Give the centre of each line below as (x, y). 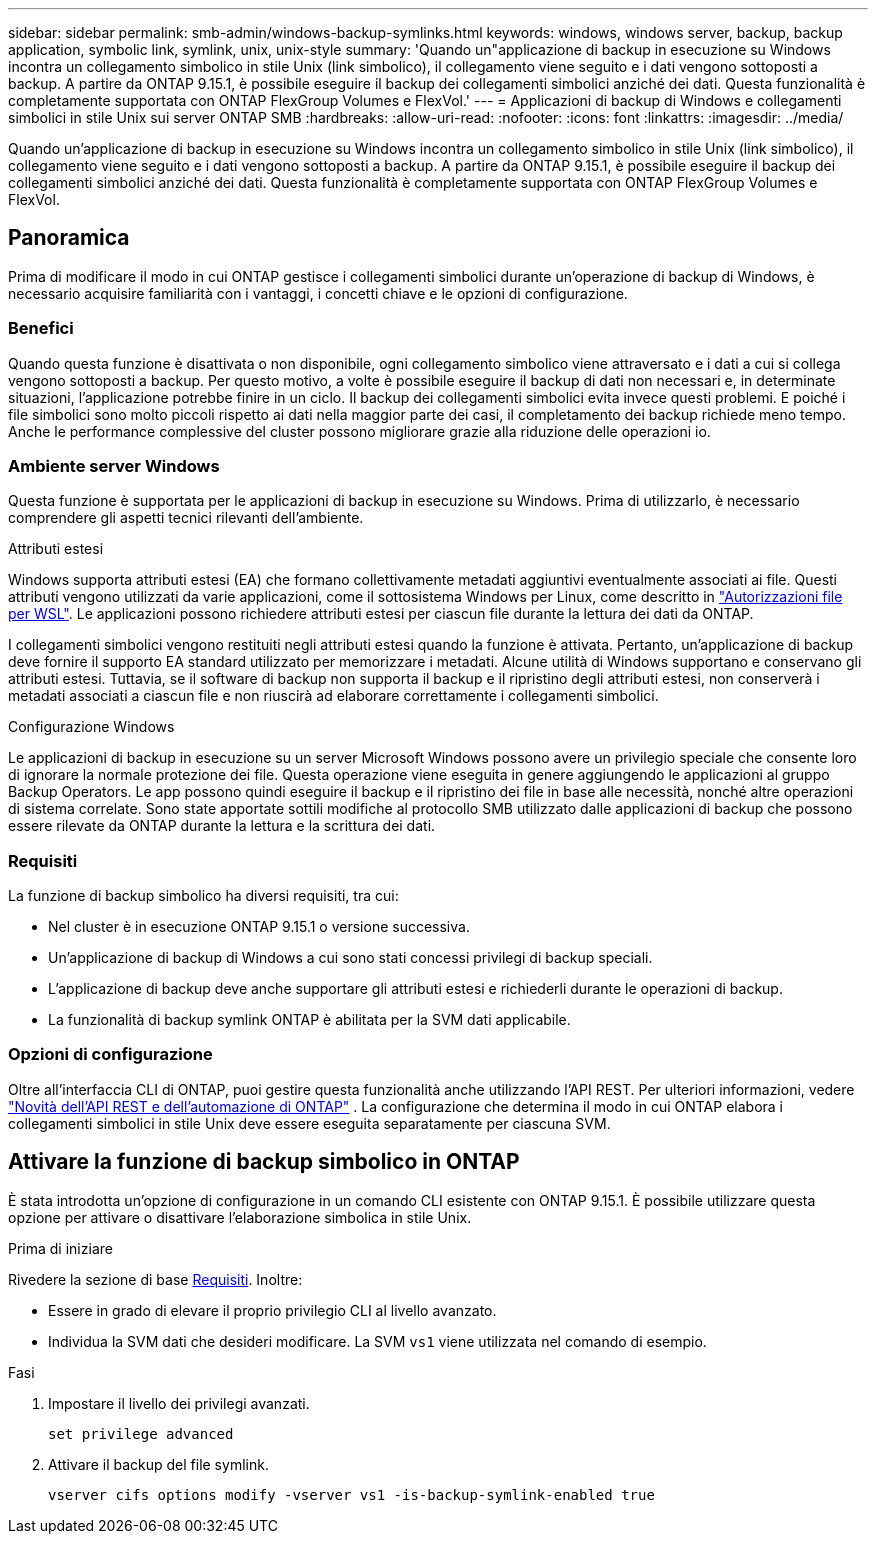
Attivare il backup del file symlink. (158, 1464)
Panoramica (69, 238)
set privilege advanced (141, 1433)
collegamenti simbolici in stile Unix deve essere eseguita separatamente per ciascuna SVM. (309, 1123)
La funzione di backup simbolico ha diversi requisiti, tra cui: (203, 896)
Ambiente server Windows (114, 465)
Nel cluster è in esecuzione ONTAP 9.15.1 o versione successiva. (259, 927)
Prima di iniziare (60, 1248)
